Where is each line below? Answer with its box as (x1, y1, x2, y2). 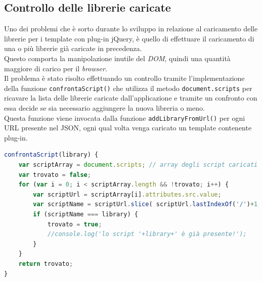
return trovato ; (18, 260, 73, 267)
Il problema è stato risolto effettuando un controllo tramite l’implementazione (4, 73, 245, 83)
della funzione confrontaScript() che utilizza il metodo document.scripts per (4, 82, 252, 93)
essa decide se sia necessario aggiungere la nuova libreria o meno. (4, 103, 205, 113)
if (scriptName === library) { (33, 211, 138, 218)
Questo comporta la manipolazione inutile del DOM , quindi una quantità (4, 53, 231, 63)
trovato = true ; (47, 220, 102, 228)
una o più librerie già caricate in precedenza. (4, 43, 142, 54)
